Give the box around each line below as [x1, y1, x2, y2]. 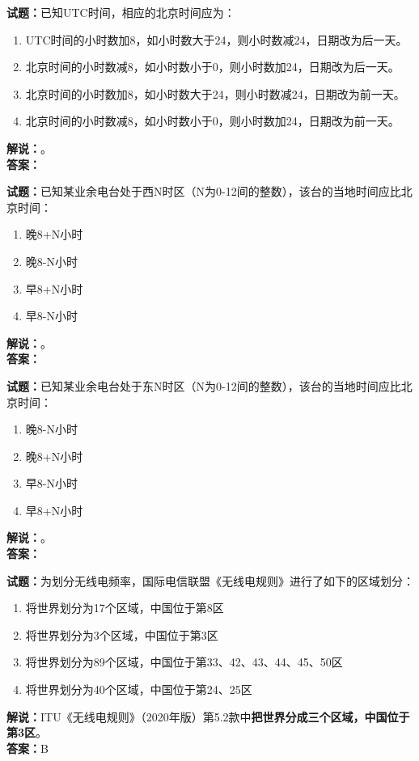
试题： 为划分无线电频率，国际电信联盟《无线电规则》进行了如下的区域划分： [6, 572, 414, 589]
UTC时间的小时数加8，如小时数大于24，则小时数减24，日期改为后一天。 [25, 31, 408, 48]
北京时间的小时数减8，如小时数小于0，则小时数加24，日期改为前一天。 [25, 112, 400, 129]
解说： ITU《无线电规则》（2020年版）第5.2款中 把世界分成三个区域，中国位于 [6, 708, 410, 725]
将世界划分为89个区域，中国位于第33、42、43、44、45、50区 [25, 653, 343, 670]
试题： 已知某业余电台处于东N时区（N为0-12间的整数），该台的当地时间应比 [6, 377, 401, 394]
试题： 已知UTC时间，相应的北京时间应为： [6, 4, 235, 20]
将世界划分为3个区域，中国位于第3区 [25, 626, 218, 643]
